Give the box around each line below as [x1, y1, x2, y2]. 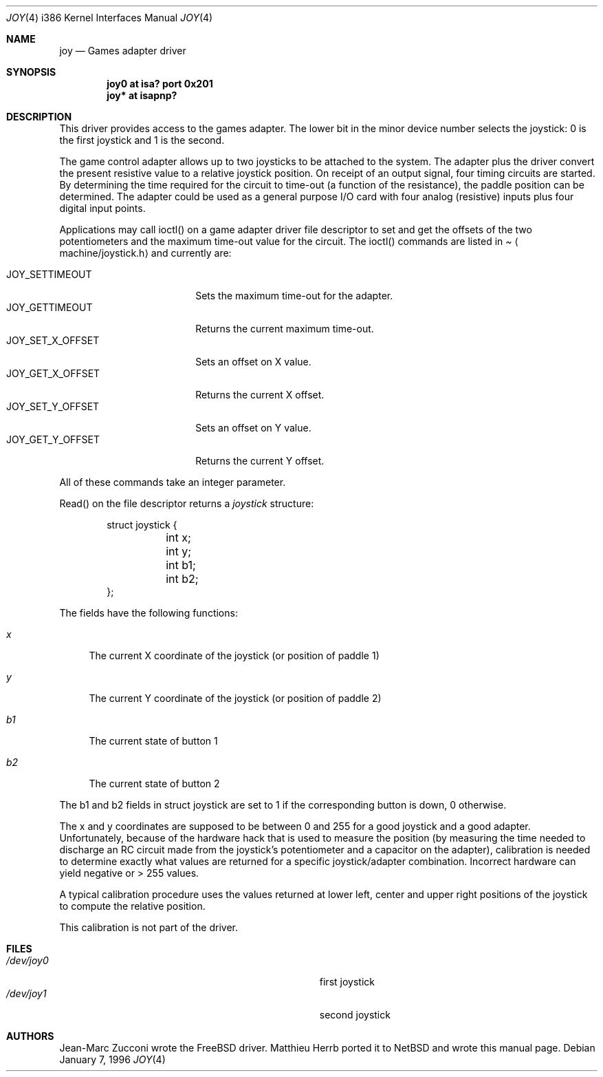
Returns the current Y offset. [195, 455, 325, 467]
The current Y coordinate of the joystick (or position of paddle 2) [89, 692, 382, 704]
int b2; [166, 572, 199, 586]
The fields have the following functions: [59, 607, 238, 619]
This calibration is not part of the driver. [59, 921, 238, 933]
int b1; [166, 558, 196, 572]
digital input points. [59, 202, 146, 214]
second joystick [319, 1009, 391, 1021]
